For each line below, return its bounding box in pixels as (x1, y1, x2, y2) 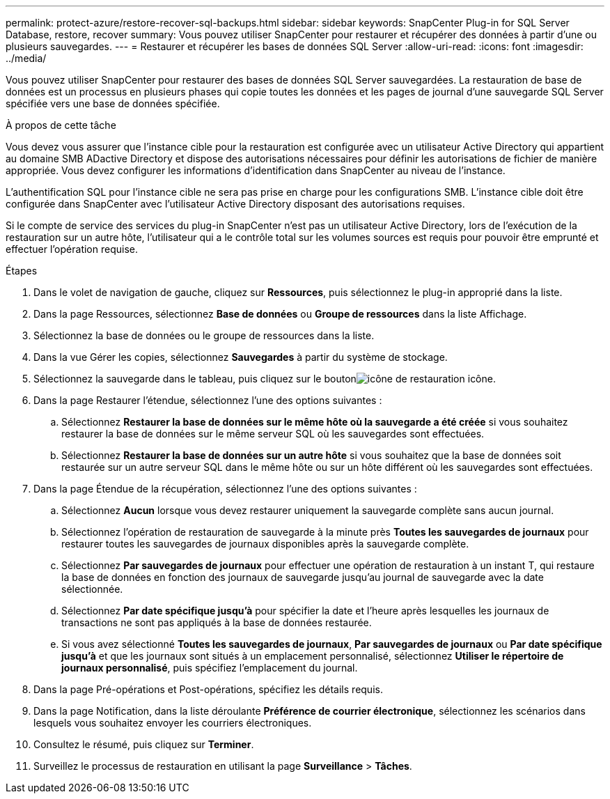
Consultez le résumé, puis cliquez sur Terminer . (33, 738, 254, 750)
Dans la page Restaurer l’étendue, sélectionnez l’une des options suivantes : (33, 394, 382, 406)
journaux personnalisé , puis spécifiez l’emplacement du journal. (61, 662, 358, 674)
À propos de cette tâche (6, 119, 116, 131)
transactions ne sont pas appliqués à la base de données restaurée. (61, 616, 372, 628)
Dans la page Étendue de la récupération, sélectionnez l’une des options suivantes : (33, 483, 417, 495)
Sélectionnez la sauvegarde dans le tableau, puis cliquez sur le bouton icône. (33, 373, 496, 385)
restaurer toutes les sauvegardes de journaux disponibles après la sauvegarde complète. (61, 538, 469, 550)
